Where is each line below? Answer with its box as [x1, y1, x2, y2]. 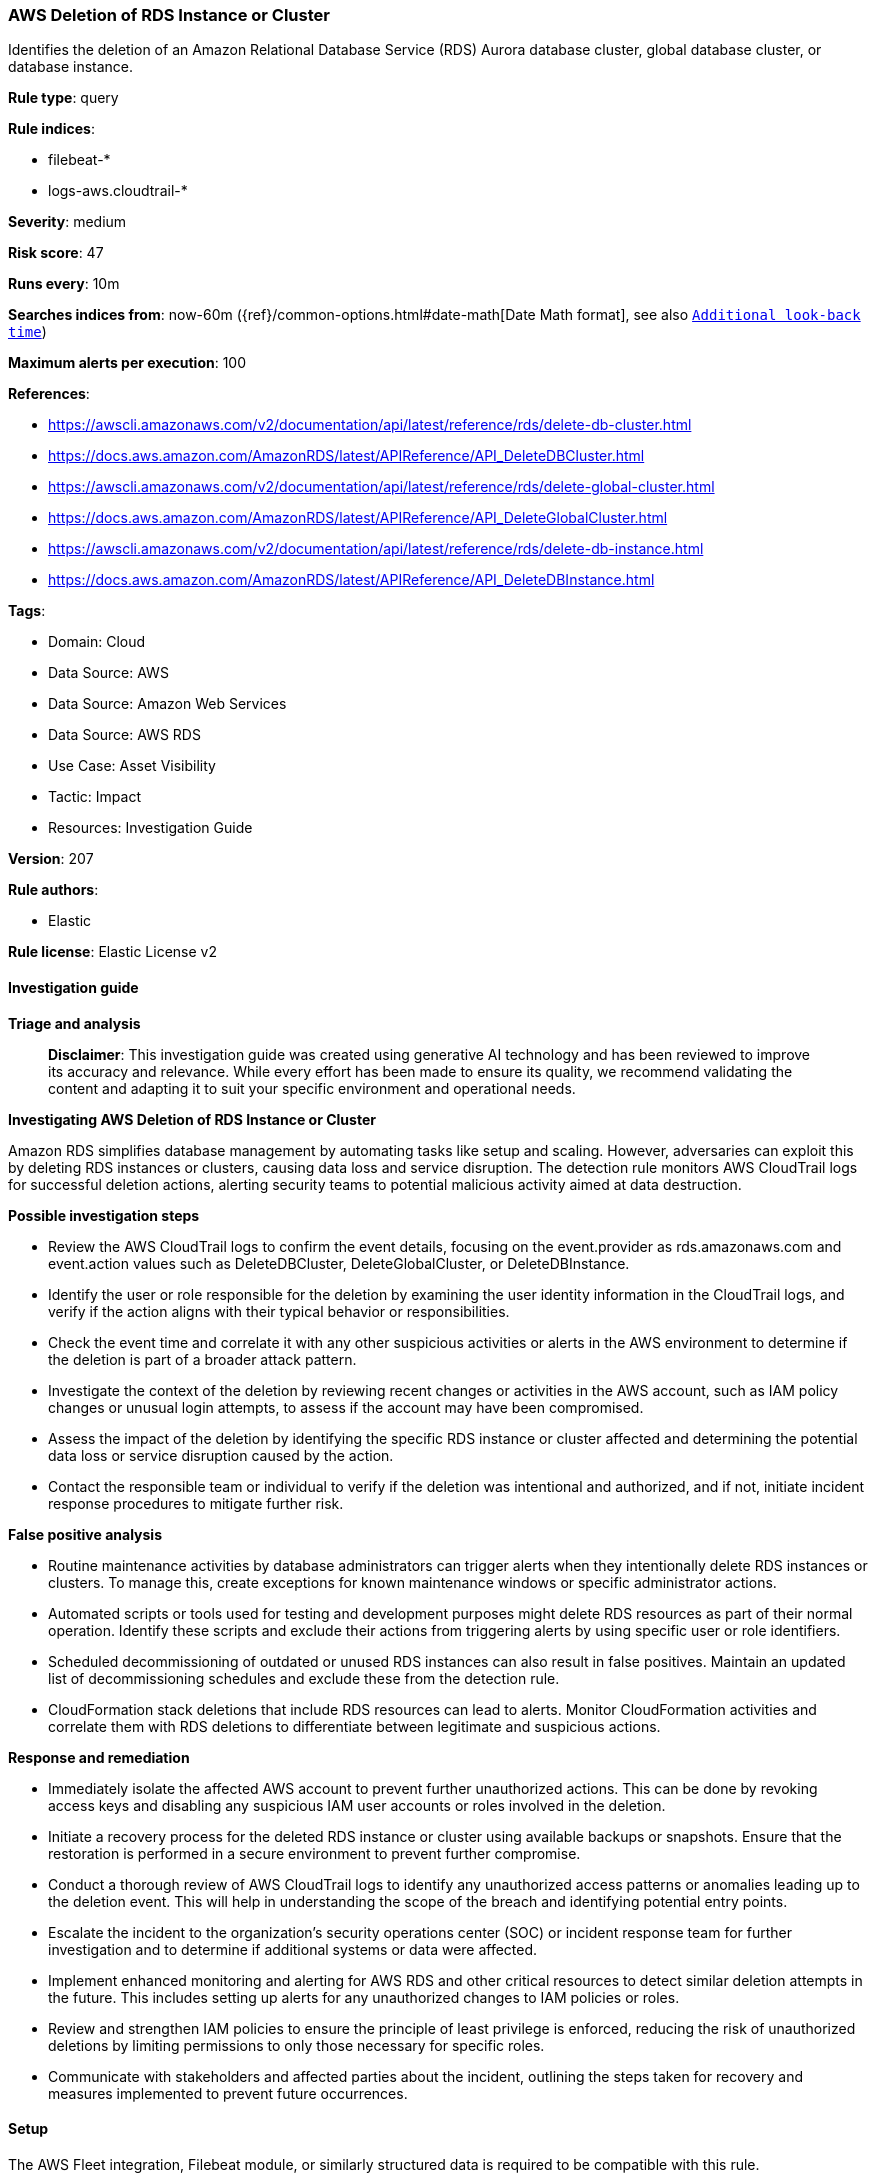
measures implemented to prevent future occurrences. [48, 2084, 408, 2102]
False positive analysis [8, 1525, 162, 1543]
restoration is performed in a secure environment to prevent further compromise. [48, 1844, 581, 1862]
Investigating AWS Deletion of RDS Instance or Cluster [8, 1110, 376, 1128]
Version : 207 [8, 850, 94, 868]
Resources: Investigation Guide [48, 819, 253, 837]
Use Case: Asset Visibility [48, 757, 216, 775]
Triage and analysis [8, 1014, 141, 1032]
